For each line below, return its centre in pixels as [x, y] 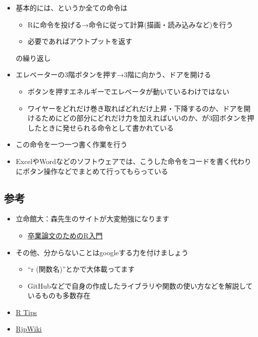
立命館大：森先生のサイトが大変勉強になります [92, 219]
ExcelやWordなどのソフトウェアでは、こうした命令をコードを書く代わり [133, 161]
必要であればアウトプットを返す [80, 41]
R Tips [26, 312]
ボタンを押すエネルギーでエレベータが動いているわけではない [129, 91]
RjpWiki [29, 329]
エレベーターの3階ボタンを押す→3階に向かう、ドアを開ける [113, 75]
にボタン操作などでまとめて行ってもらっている [92, 171]
